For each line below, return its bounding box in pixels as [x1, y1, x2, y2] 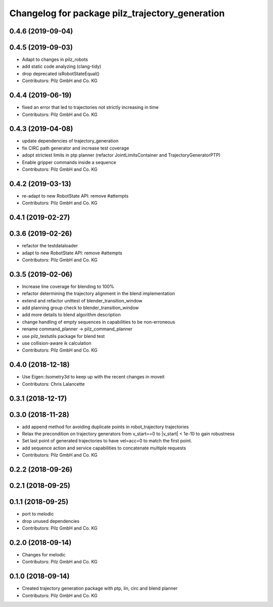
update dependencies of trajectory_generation [22, 138, 119, 144]
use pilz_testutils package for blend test [22, 333, 105, 339]
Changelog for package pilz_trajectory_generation [9, 8, 225, 19]
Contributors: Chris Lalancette [22, 381, 85, 387]
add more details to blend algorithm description [22, 312, 121, 318]
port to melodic [22, 511, 54, 517]
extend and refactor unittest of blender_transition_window [22, 297, 143, 303]
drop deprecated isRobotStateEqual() [22, 70, 100, 77]
